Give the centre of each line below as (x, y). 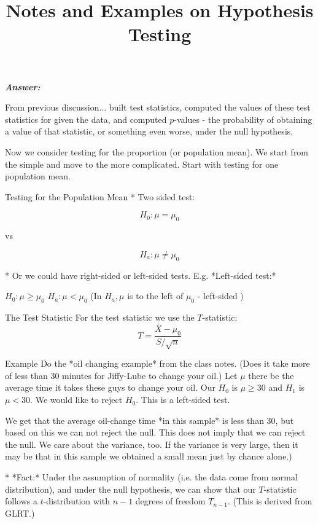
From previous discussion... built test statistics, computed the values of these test (158, 107)
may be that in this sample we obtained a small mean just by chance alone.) (149, 456)
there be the (271, 375)
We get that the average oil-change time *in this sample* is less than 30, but (149, 420)
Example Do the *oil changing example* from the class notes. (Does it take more (157, 363)
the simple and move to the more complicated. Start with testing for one (142, 164)
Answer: (23, 86)
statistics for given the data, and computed (86, 119)
